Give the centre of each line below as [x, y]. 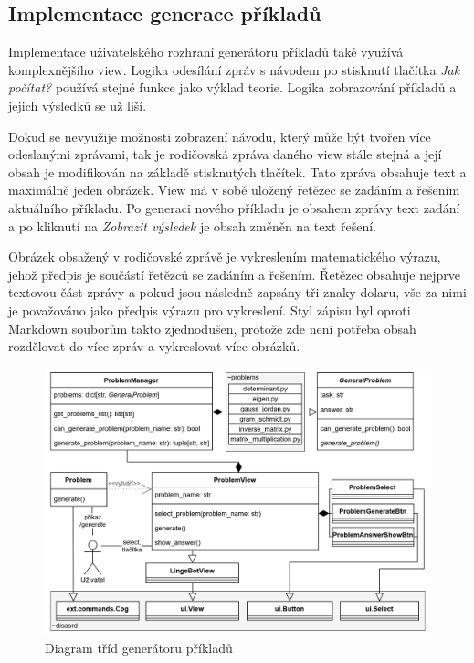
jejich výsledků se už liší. [78, 105]
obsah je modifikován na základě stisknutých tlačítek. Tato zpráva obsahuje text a [237, 171]
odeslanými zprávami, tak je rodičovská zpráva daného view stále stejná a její [225, 154]
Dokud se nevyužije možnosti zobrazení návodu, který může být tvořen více [220, 136]
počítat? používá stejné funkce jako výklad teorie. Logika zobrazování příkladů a [232, 87]
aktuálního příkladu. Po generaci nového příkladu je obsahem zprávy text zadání [234, 207]
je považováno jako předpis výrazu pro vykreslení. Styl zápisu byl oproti [210, 310]
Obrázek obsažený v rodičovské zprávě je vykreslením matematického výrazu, [225, 257]
